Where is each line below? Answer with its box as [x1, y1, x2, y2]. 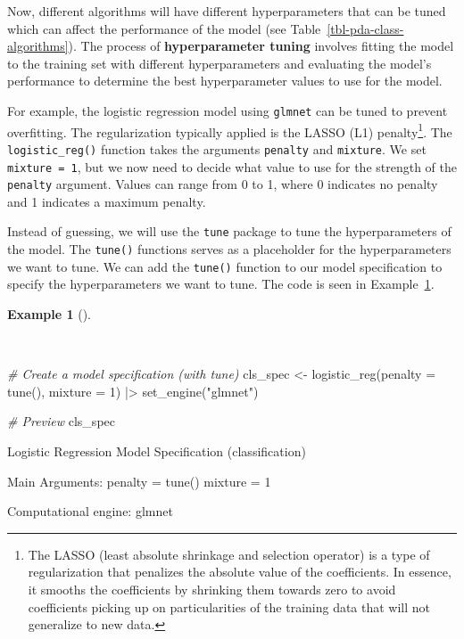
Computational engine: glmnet [7, 502, 173, 520]
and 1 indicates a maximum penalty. [7, 192, 206, 210]
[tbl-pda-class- [327, 19, 404, 37]
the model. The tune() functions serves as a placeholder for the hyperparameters [7, 240, 452, 258]
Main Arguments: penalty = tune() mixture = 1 [7, 471, 271, 490]
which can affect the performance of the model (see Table [7, 19, 321, 37]
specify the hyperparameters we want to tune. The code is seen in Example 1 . [7, 274, 435, 293]
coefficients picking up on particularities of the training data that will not [28, 597, 431, 616]
